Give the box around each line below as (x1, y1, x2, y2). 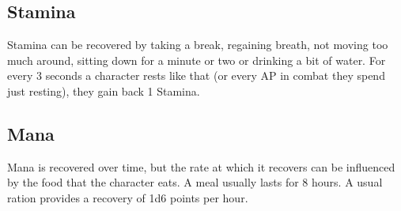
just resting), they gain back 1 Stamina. (7, 82, 200, 99)
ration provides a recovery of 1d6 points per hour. (7, 189, 248, 205)
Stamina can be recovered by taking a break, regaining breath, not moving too (7, 36, 388, 53)
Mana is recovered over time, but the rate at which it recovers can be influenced (7, 158, 395, 175)
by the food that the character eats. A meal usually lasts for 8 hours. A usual (7, 174, 383, 190)
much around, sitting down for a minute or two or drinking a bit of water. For (7, 51, 386, 68)
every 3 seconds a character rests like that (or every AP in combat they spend (7, 67, 385, 84)
